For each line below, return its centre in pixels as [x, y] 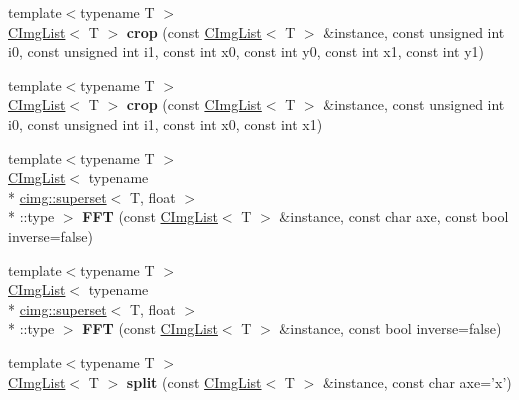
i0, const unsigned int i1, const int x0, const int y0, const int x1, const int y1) [246, 51]
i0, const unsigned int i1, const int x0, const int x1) [165, 123]
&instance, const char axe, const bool [394, 216]
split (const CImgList [194, 381]
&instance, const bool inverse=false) [390, 328]
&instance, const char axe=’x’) [417, 381]
